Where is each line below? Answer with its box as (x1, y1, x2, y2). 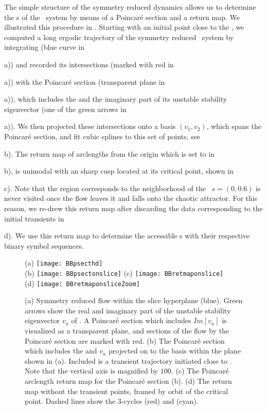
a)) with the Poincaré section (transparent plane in (4, 76, 165, 87)
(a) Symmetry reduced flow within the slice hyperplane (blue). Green (25, 295, 243, 306)
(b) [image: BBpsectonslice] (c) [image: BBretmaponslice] (25, 267, 224, 278)
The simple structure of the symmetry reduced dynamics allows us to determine (4, 2, 256, 12)
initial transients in (4, 213, 64, 223)
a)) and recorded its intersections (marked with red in (4, 59, 174, 69)
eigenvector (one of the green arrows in (4, 103, 127, 114)
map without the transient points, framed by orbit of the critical (25, 385, 228, 396)
